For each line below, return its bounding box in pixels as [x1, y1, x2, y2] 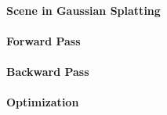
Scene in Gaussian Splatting [6, 2, 161, 18]
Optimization [6, 94, 79, 110]
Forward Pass [6, 32, 81, 49]
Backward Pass [6, 63, 89, 79]
